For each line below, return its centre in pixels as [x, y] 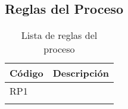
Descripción [81, 73]
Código [26, 73]
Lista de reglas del [59, 35]
